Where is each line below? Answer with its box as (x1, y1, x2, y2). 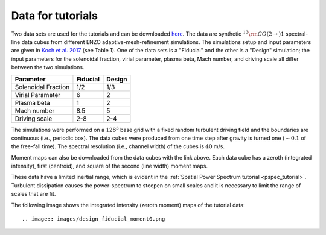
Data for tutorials (11, 9, 98, 22)
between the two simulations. (11, 64, 85, 71)
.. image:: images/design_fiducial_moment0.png (22, 216, 165, 222)
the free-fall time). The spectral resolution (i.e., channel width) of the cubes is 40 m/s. (11, 143, 225, 150)
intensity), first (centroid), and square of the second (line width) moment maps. (11, 163, 208, 170)
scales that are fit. (11, 190, 56, 198)
